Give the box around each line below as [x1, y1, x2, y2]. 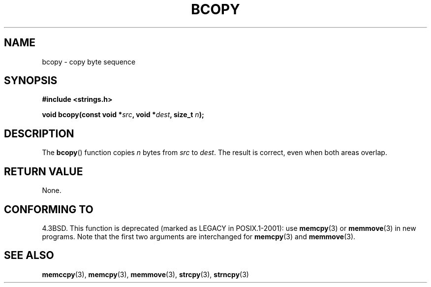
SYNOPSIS [4, 74, 58, 87]
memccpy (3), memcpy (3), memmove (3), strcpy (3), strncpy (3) [42, 270, 249, 279]
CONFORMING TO [4, 203, 93, 216]
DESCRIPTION [4, 127, 74, 140]
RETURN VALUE [4, 165, 83, 178]
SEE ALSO [4, 249, 54, 262]
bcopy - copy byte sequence [42, 57, 136, 66]
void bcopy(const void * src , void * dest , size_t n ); [42, 110, 204, 119]
